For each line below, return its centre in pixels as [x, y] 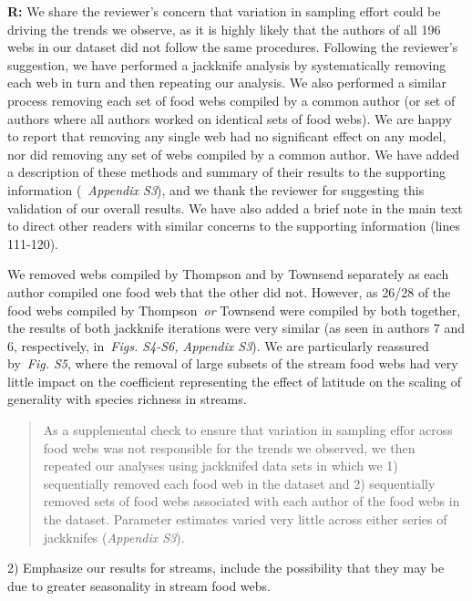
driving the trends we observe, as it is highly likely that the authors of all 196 [224, 29]
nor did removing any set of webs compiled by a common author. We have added [234, 154]
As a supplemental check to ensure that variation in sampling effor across [248, 430]
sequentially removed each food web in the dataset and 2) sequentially [239, 483]
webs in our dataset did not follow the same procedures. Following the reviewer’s [233, 47]
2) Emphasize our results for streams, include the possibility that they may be [226, 568]
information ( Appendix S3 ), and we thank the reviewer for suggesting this [216, 189]
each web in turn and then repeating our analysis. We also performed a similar [227, 83]
